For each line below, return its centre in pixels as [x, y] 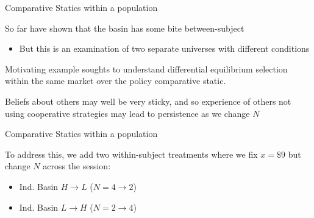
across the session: [77, 166]
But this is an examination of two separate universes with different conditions [164, 48]
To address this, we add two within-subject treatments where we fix [131, 154]
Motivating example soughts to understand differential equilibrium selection [146, 69]
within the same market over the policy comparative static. [116, 81]
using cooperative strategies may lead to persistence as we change [127, 113]
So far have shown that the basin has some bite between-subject [125, 28]
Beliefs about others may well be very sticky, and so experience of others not [148, 101]
